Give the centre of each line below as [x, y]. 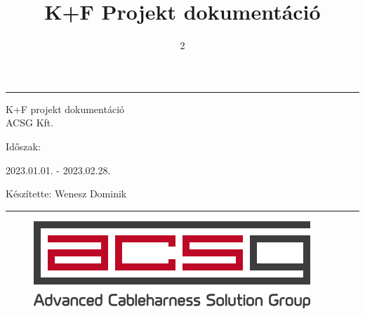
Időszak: [23, 146]
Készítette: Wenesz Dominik [66, 194]
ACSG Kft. [30, 123]
